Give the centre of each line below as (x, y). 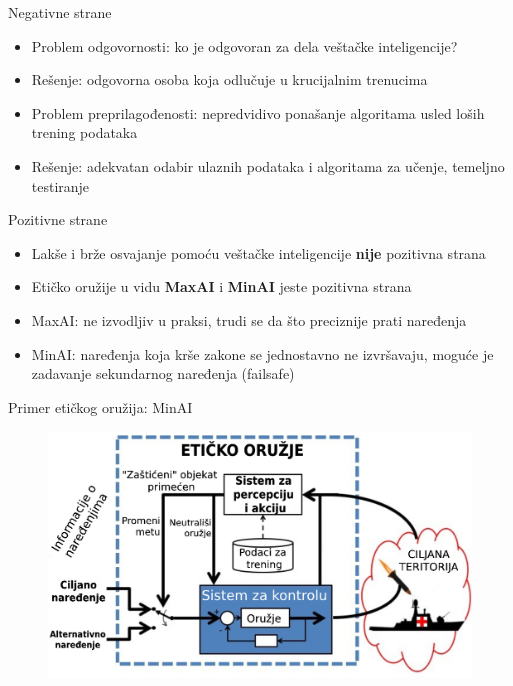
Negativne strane (60, 12)
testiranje (60, 185)
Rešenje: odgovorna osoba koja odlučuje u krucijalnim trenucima (229, 79)
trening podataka (84, 132)
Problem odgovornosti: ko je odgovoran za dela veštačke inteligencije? (244, 45)
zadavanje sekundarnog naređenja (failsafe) (163, 373)
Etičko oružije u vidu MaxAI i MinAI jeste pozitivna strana (221, 286)
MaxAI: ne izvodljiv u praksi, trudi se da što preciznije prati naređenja (249, 319)
